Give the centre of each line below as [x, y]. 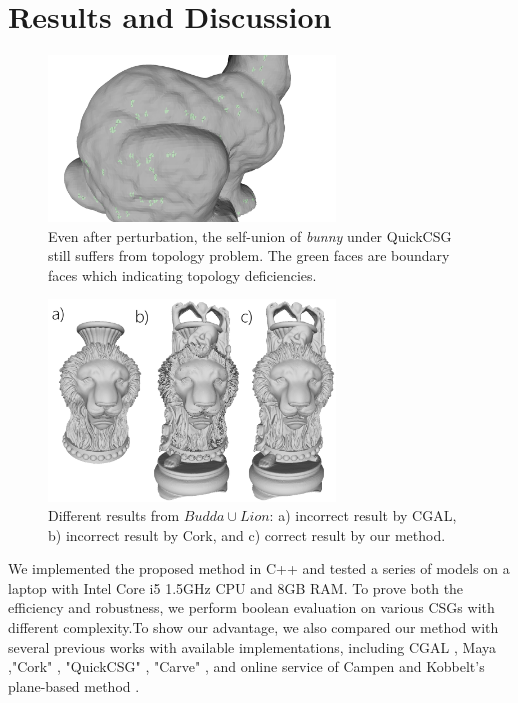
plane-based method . [74, 685]
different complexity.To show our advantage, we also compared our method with [253, 627]
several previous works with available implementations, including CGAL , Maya [252, 646]
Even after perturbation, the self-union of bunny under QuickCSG [250, 235]
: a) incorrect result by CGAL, [363, 515]
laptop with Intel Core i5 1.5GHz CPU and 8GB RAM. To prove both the [236, 587]
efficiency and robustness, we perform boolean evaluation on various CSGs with [251, 607]
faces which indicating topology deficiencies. [182, 274]
